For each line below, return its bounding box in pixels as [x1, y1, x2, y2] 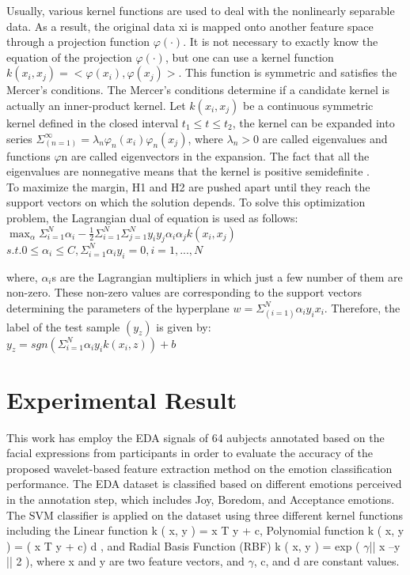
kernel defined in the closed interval [6, 114, 179, 131]
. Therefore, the [324, 299, 401, 316]
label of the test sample [6, 318, 120, 335]
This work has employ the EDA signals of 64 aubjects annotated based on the [6, 429, 385, 445]
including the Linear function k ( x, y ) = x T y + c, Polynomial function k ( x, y [6, 522, 404, 539]
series [6, 130, 32, 146]
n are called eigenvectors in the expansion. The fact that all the [61, 147, 370, 164]
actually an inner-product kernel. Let [6, 96, 186, 113]
